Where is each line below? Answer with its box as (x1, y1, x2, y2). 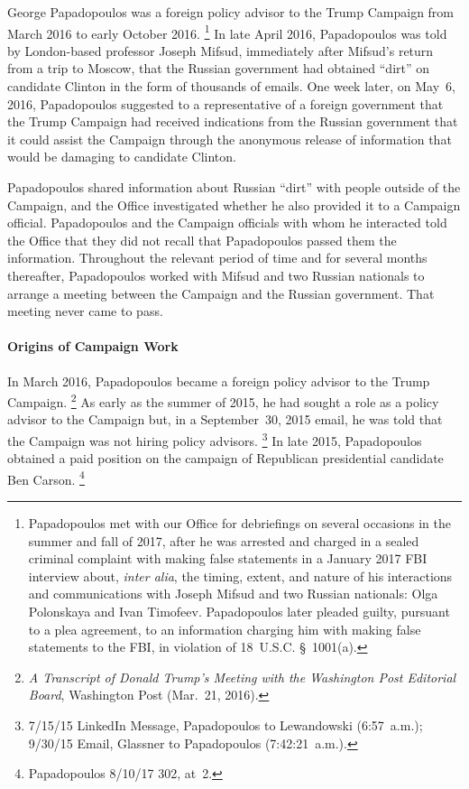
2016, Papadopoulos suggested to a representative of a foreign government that (7, 94, 444, 113)
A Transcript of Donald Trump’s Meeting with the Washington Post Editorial (28, 667, 456, 686)
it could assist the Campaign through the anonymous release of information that (7, 129, 452, 148)
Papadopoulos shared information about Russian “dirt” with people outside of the (7, 178, 461, 196)
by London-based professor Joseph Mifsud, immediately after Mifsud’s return (7, 41, 434, 60)
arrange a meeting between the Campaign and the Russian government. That (7, 283, 435, 302)
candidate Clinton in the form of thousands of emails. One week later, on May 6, (7, 77, 455, 96)
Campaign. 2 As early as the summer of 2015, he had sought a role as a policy (7, 390, 439, 411)
